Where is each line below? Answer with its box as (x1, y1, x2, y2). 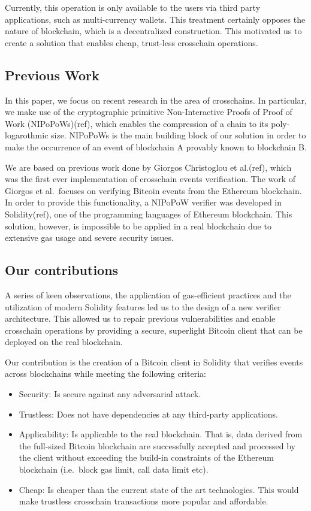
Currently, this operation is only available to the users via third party (5, 1, 261, 13)
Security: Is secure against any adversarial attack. (19, 388, 201, 400)
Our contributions (5, 261, 119, 279)
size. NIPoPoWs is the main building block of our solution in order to (51, 129, 306, 141)
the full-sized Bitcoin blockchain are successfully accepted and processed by (19, 439, 295, 452)
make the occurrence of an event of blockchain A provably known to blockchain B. (5, 140, 307, 153)
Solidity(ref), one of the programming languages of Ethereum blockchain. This (5, 207, 292, 220)
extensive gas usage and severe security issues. (5, 231, 174, 244)
